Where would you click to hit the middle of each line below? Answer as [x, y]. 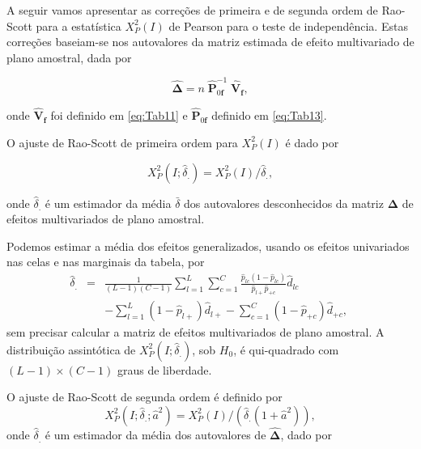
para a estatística [79, 25]
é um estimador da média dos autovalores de [155, 435]
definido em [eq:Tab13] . [269, 115]
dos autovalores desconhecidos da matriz [284, 203]
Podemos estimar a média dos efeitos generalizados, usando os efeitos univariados [208, 246]
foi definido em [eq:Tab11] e [119, 115]
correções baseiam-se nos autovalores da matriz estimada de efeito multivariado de [210, 42]
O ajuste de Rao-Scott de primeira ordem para [122, 142]
